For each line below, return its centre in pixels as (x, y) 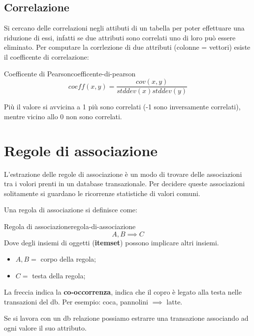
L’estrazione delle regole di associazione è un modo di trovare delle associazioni (123, 174)
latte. (175, 301)
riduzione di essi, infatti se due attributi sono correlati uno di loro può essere (120, 37)
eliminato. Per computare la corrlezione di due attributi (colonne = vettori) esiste (127, 47)
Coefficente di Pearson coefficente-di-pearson (70, 73)
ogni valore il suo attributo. (45, 328)
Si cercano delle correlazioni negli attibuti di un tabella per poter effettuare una (124, 28)
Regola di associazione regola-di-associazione (70, 226)
